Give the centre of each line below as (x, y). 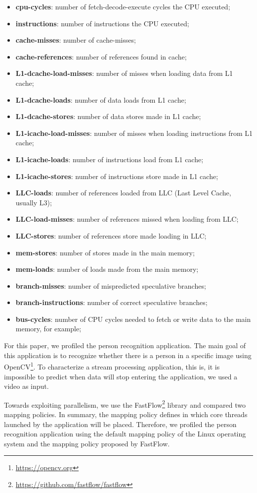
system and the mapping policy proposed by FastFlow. (87, 443)
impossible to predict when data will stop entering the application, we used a (121, 376)
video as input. (26, 386)
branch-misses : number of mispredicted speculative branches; (111, 285)
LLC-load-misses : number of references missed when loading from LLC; (127, 219)
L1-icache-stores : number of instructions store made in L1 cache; (117, 176)
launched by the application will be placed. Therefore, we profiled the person (120, 424)
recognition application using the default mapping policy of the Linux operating (125, 434)
